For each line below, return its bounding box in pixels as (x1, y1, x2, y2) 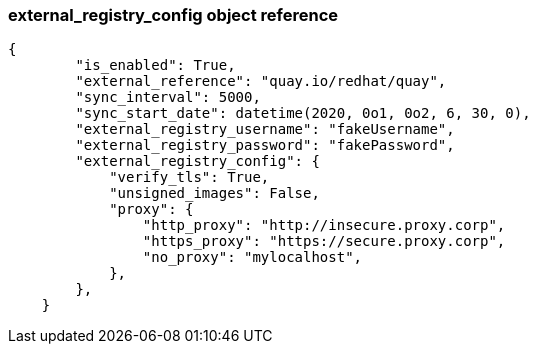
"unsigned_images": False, (109, 185, 320, 202)
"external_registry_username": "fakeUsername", (75, 121, 455, 138)
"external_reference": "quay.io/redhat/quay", (75, 73, 447, 90)
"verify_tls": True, (109, 169, 270, 186)
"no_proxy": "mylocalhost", (142, 249, 363, 266)
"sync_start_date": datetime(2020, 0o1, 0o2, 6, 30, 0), (75, 105, 531, 122)
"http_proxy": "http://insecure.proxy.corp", (142, 217, 506, 234)
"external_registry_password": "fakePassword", (75, 137, 455, 154)
